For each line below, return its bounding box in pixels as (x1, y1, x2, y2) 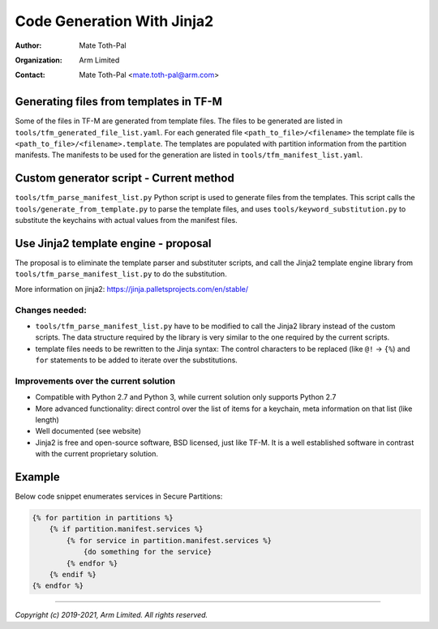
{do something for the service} (83, 547, 213, 557)
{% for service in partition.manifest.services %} (66, 536, 272, 545)
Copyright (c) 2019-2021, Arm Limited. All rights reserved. (15, 610, 208, 620)
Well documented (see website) (35, 426, 142, 436)
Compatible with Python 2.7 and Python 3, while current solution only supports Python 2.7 (35, 392, 337, 402)
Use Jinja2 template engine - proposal (15, 236, 212, 250)
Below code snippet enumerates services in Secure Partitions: (15, 491, 223, 502)
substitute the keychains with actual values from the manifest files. (15, 216, 238, 225)
